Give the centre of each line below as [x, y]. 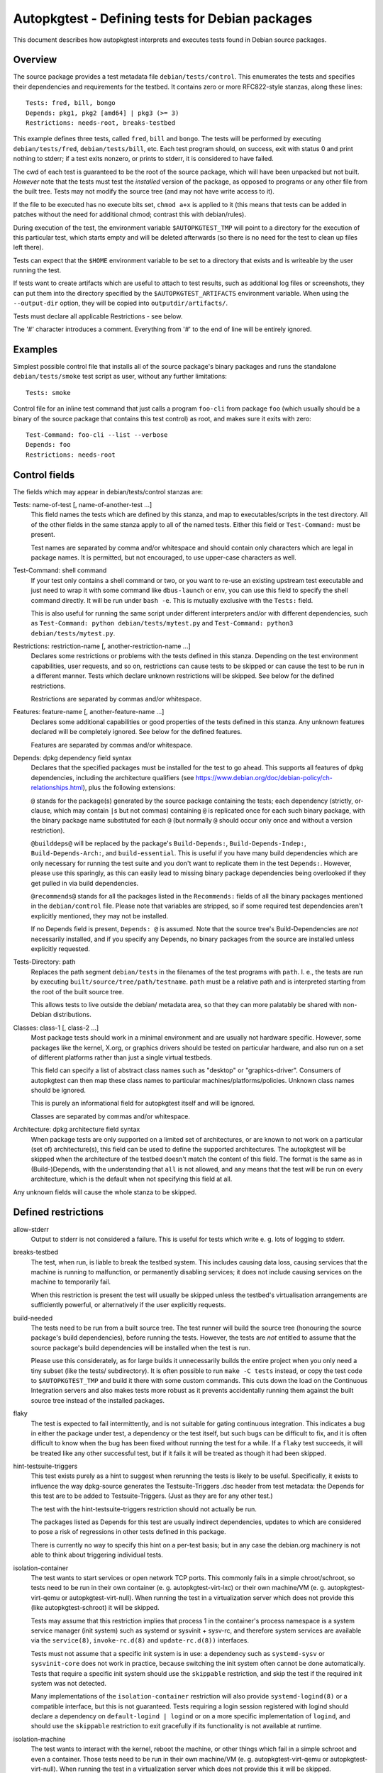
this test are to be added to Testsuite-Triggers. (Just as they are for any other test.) [152, 1496]
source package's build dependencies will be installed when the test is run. [141, 1347]
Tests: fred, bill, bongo [71, 103]
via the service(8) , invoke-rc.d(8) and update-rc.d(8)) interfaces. [140, 1640]
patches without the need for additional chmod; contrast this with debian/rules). [130, 215]
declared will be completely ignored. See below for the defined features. [137, 732]
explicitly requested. [60, 949]
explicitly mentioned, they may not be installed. [100, 916]
